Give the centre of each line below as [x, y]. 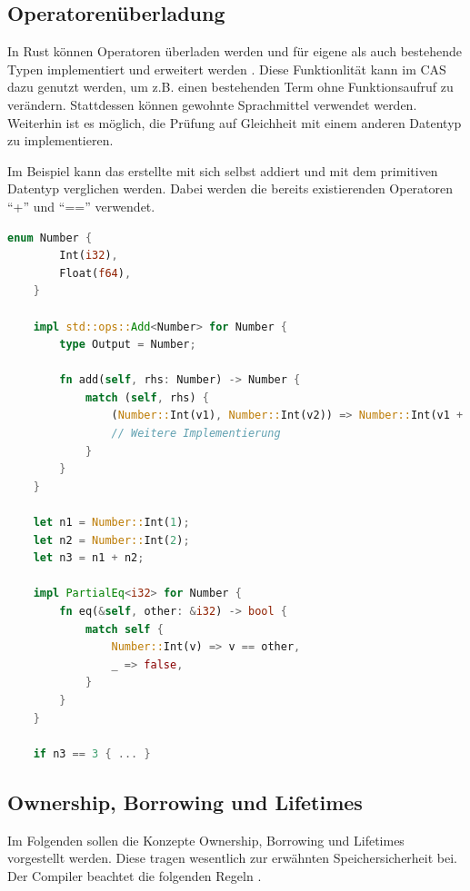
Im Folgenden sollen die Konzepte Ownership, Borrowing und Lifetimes [206, 840]
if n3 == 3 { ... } [92, 753]
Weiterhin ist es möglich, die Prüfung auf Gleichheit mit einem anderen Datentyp [235, 122]
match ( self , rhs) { [147, 397]
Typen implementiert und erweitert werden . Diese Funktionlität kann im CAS [227, 69]
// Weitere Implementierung [196, 434]
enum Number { [50, 238]
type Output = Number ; [128, 345]
